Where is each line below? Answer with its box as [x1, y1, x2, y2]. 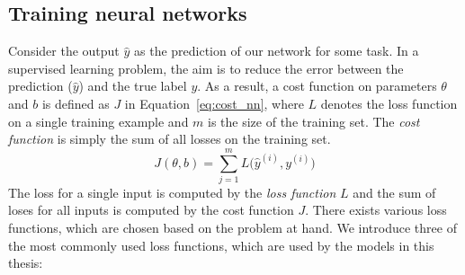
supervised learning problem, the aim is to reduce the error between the [8, 58, 404, 77]
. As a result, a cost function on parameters [197, 76, 437, 95]
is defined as [41, 93, 110, 112]
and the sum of [353, 182, 436, 201]
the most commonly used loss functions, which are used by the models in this [8, 235, 434, 254]
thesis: [8, 253, 43, 272]
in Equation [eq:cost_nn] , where [124, 93, 304, 112]
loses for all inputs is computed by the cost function [8, 200, 294, 219]
